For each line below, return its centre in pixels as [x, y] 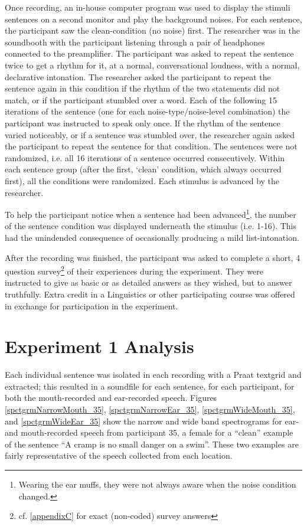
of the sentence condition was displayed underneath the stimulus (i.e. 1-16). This [151, 226]
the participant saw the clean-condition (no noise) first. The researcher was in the [152, 30]
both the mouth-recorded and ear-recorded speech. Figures [111, 398]
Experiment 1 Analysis [99, 346]
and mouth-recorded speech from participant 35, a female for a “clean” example [149, 432]
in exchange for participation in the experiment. [92, 306]
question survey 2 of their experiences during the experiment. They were [134, 270]
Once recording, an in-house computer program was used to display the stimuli [148, 7]
